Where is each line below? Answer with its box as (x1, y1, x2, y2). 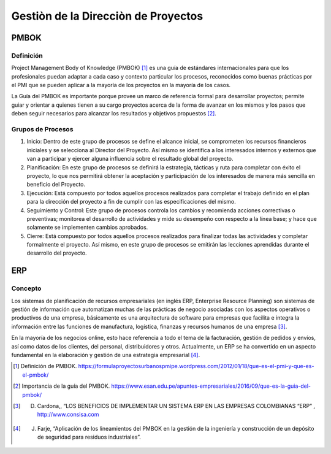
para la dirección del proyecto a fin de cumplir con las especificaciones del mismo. (26, 198, 236, 206)
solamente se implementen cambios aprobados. (26, 224, 148, 231)
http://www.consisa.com (37, 411, 99, 418)
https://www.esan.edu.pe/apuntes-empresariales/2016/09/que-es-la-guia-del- (111, 382, 311, 390)
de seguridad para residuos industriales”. (37, 433, 141, 441)
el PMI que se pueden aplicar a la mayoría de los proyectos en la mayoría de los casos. (11, 82, 231, 89)
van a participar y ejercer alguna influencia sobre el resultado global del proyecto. (26, 155, 234, 163)
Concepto (11, 284, 42, 293)
